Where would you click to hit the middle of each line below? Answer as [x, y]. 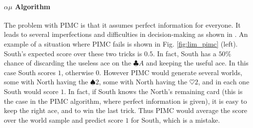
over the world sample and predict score [64, 120]
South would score [31, 91]
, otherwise [77, 72]
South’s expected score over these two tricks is [73, 53]
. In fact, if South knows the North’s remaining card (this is [153, 91]
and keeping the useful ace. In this [197, 63]
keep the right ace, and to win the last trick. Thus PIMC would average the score [126, 110]
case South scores [30, 72]
